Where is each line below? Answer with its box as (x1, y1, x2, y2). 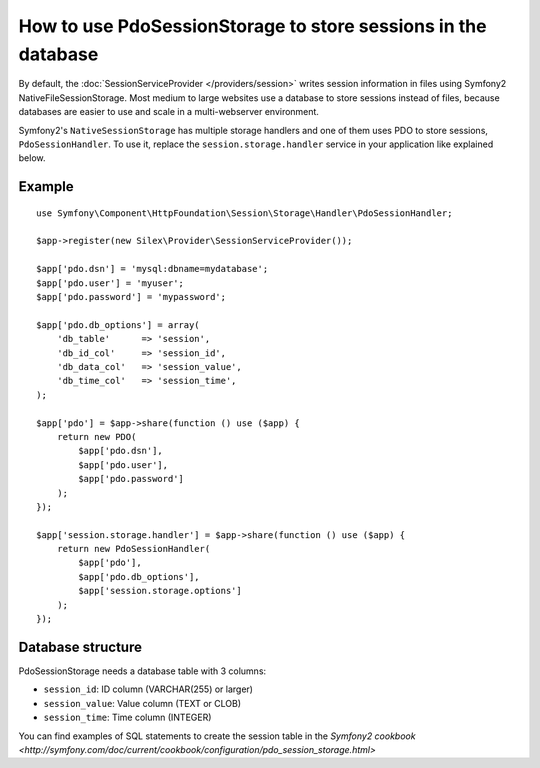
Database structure (18, 638, 142, 655)
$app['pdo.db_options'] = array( (36, 319, 200, 330)
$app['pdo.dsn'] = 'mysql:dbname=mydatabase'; (36, 263, 269, 275)
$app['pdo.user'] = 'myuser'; (36, 277, 185, 289)
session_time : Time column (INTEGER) (43, 711, 212, 724)
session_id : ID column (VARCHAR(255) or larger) (43, 683, 254, 695)
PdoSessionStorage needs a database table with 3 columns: (18, 665, 267, 677)
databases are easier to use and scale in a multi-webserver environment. (18, 106, 320, 118)
